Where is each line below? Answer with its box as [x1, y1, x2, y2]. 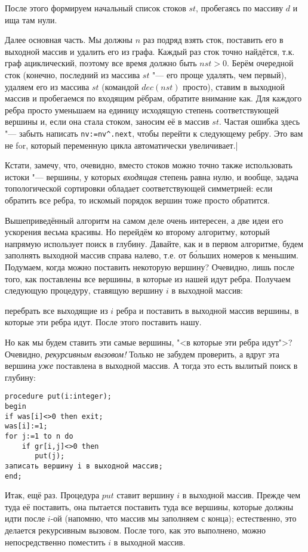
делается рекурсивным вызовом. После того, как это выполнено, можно [5, 523, 266, 536]
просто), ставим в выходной [183, 80, 285, 92]
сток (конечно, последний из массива [5, 68, 140, 81]
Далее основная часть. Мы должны [5, 33, 133, 46]
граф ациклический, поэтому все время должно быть [5, 57, 197, 69]
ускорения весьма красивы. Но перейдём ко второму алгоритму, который [5, 226, 270, 238]
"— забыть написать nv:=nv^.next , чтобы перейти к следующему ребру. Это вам [5, 127, 303, 139]
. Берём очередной [226, 57, 294, 69]
